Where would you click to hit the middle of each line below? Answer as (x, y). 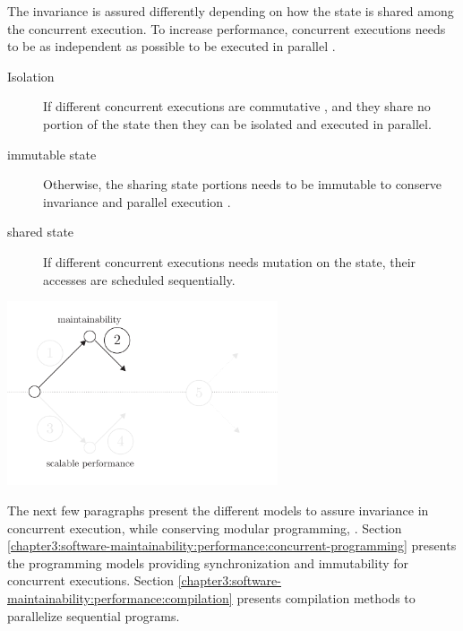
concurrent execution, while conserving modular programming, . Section (205, 527)
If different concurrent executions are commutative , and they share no (237, 106)
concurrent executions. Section (91, 580)
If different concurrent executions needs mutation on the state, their (230, 261)
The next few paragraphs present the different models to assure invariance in (218, 510)
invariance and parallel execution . (137, 201)
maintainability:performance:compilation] (120, 598)
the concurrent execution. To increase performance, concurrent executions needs (227, 28)
